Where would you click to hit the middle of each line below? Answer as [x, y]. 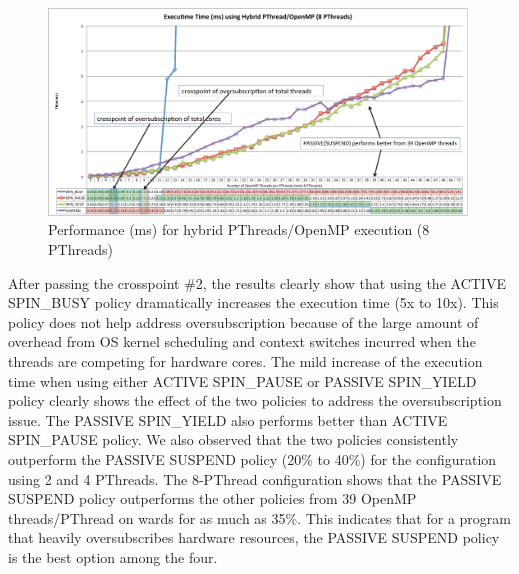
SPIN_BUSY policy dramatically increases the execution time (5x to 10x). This [253, 302]
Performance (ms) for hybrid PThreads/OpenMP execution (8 [239, 229]
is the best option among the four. [113, 556]
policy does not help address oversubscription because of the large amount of [243, 321]
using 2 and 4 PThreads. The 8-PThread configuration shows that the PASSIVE [255, 478]
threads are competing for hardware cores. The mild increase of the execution [245, 360]
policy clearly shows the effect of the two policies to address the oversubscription [255, 400]
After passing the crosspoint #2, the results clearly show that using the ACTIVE [257, 282]
